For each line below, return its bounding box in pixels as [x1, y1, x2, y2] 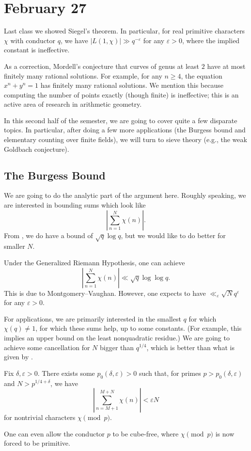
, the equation [181, 70, 222, 81]
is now [215, 428, 235, 438]
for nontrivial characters [4, 412, 76, 422]
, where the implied [182, 35, 240, 45]
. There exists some [37, 368, 95, 378]
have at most [207, 61, 246, 71]
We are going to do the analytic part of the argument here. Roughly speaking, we [4, 190, 246, 200]
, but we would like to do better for [121, 230, 226, 240]
